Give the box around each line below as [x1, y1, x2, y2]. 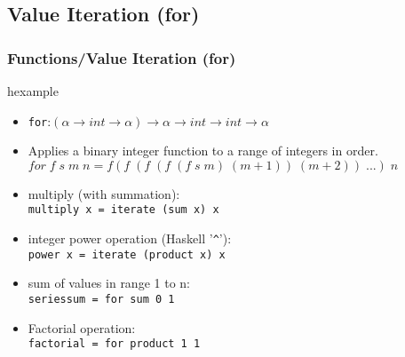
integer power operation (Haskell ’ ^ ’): [28, 229, 232, 248]
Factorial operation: [28, 318, 136, 337]
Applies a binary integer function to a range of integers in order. [28, 141, 378, 160]
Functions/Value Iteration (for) [7, 46, 236, 68]
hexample [7, 82, 59, 99]
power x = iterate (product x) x [28, 248, 226, 261]
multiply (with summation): [28, 184, 180, 202]
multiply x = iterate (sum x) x [28, 203, 219, 217]
